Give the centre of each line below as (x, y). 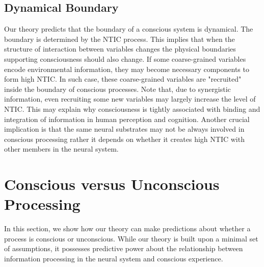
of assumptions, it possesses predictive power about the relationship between (124, 248)
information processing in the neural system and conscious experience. (114, 259)
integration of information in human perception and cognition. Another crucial (127, 119)
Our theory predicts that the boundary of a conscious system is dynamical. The (129, 29)
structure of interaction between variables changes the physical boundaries (120, 49)
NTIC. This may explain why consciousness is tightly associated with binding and (132, 108)
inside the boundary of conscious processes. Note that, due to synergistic (117, 89)
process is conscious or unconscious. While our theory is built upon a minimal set (131, 238)
